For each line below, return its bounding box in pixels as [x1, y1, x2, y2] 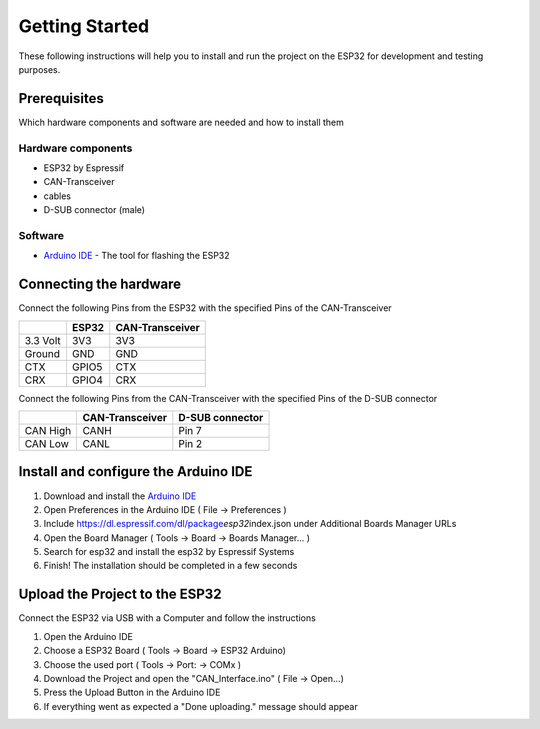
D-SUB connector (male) [43, 204, 145, 216]
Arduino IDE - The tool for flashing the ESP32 [43, 250, 230, 262]
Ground [24, 346, 60, 360]
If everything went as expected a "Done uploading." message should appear [43, 700, 359, 712]
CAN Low [24, 436, 70, 450]
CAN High [24, 423, 72, 437]
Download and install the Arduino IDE [43, 490, 197, 502]
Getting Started [18, 15, 150, 37]
